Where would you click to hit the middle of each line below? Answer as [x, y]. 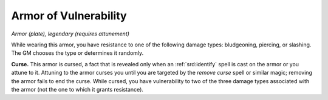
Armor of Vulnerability [69, 16]
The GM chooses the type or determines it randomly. [77, 53]
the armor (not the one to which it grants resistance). [77, 89]
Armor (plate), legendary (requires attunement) [70, 34]
